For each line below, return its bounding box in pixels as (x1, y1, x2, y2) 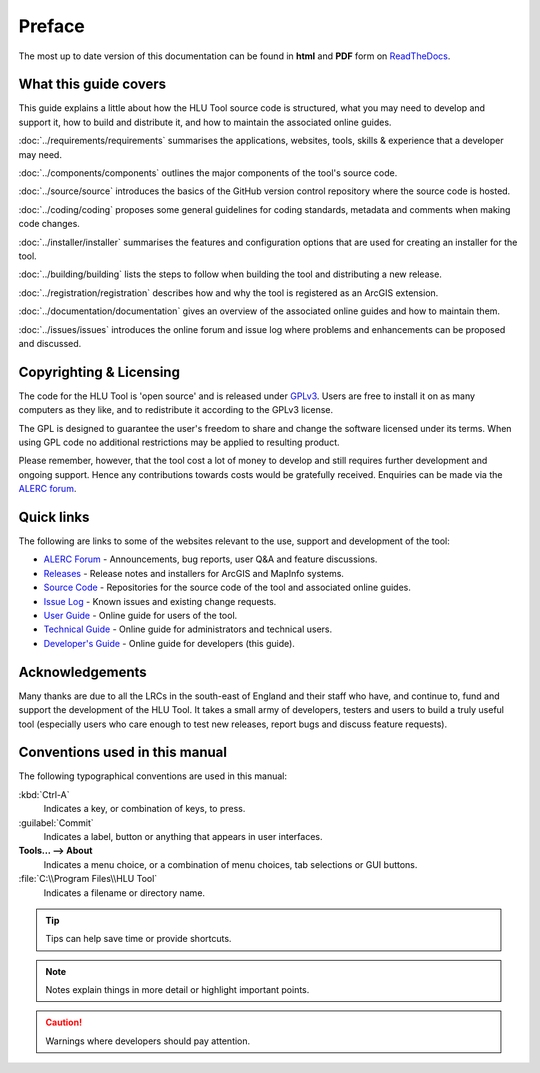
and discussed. (18, 337, 82, 349)
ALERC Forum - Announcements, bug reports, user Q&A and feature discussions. (43, 553, 378, 565)
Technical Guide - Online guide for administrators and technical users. (43, 623, 333, 635)
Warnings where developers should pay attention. (45, 1035, 251, 1047)
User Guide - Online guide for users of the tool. (43, 610, 238, 622)
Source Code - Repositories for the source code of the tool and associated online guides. (43, 581, 412, 594)
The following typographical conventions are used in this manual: (18, 770, 288, 782)
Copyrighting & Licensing (18, 363, 180, 380)
